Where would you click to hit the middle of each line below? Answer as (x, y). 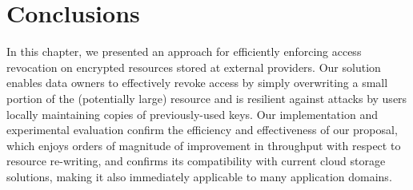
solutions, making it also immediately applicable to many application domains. (199, 176)
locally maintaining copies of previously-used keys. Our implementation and (192, 114)
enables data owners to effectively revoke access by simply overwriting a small (197, 83)
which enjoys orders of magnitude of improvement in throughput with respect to (204, 145)
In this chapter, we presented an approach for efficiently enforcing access (184, 51)
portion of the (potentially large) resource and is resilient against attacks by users (207, 98)
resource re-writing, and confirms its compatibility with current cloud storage (196, 161)
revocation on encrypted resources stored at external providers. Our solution (194, 67)
